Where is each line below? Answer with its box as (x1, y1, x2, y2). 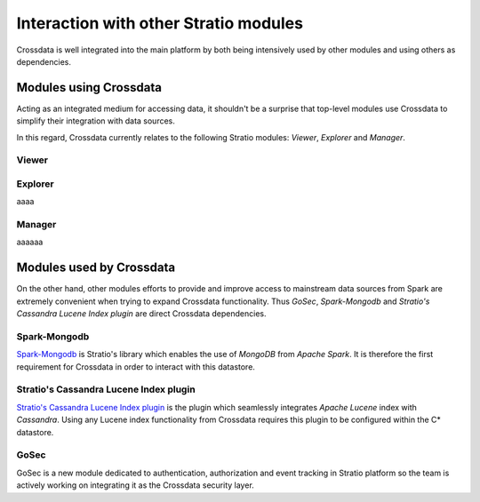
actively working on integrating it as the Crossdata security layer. (16, 480, 255, 490)
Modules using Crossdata (16, 80, 162, 95)
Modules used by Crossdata (16, 260, 176, 275)
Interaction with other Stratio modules (16, 13, 304, 33)
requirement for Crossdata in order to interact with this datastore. (16, 361, 255, 372)
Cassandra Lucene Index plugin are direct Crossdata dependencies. (16, 308, 267, 319)
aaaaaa (16, 236, 44, 248)
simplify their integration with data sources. (16, 116, 175, 126)
